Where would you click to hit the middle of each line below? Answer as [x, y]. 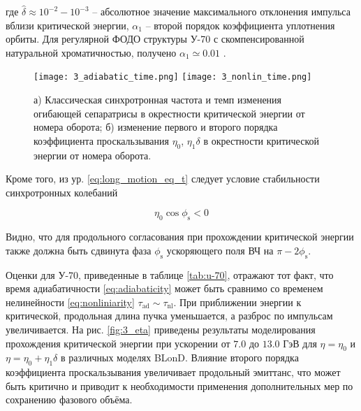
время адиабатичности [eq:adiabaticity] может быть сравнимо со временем [164, 288]
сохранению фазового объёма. [69, 399]
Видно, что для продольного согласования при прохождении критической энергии [180, 237]
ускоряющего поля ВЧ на [220, 250]
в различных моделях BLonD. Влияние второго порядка [179, 358]
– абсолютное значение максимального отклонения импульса [221, 11]
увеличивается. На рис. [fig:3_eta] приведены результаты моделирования [161, 329]
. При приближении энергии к [237, 302]
